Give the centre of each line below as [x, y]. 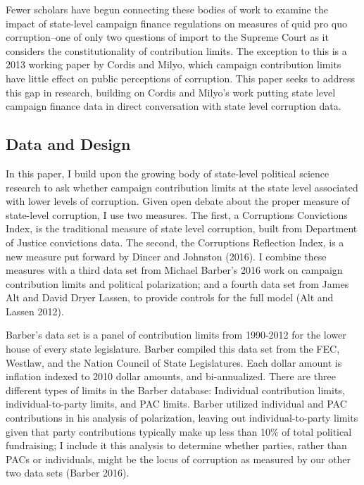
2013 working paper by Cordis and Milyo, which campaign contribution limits [174, 64]
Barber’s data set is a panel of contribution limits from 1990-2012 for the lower [176, 335]
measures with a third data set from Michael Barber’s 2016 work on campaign [174, 270]
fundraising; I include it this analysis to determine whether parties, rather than [176, 445]
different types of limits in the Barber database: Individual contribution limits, [175, 390]
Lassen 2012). [35, 311]
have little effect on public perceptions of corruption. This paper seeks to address [181, 78]
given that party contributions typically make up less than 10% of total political [179, 431]
